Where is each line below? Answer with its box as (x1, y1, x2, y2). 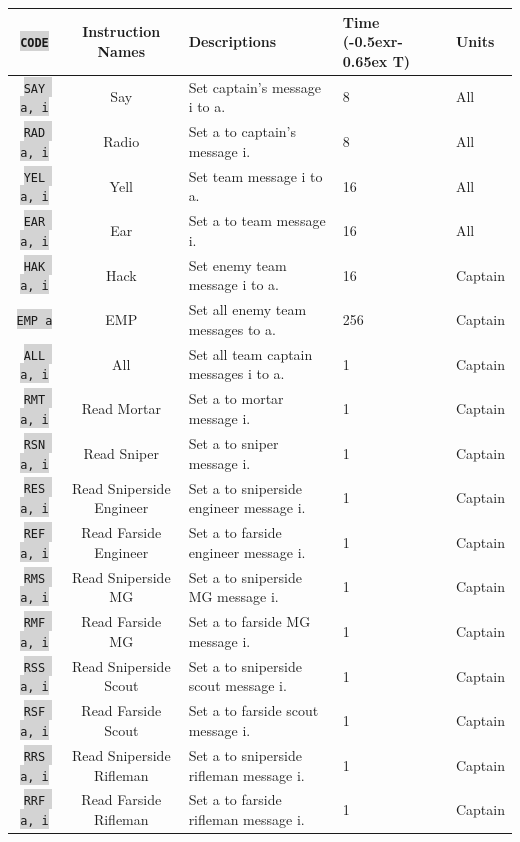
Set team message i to (188, 165, 323, 186)
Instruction (82, 21, 161, 42)
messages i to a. (188, 363, 285, 384)
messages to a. (188, 318, 276, 339)
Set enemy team (188, 254, 287, 275)
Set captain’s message (188, 76, 322, 97)
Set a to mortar (188, 388, 284, 409)
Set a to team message (188, 210, 326, 231)
